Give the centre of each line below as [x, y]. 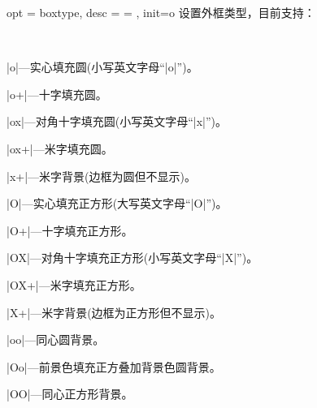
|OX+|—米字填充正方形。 [74, 284]
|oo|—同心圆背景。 [56, 339]
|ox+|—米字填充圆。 [60, 148]
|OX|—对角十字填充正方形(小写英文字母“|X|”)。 [132, 258]
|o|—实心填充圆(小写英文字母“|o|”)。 [102, 67]
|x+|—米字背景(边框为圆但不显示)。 [101, 176]
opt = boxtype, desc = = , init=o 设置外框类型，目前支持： [161, 12]
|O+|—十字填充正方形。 [70, 230]
